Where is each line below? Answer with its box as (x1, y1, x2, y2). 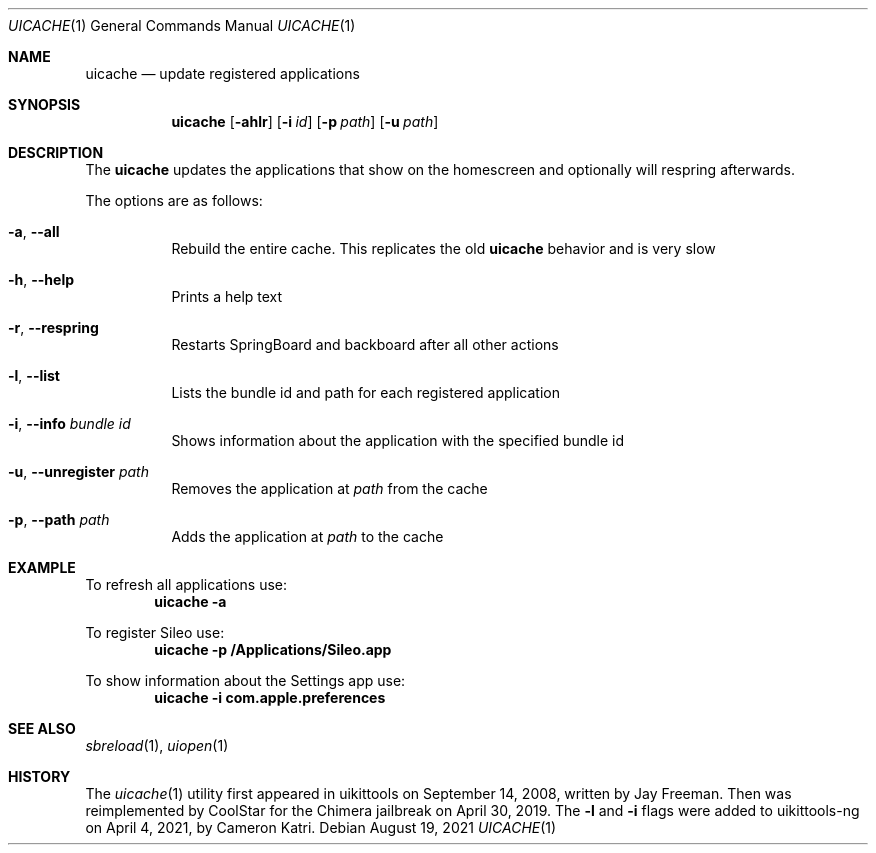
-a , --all (8, 223, 60, 240)
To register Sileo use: (85, 624, 225, 641)
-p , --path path (8, 511, 110, 528)
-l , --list (8, 367, 60, 384)
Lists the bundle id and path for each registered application (171, 384, 560, 401)
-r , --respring (8, 319, 99, 336)
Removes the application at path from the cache (171, 480, 488, 497)
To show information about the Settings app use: (85, 672, 406, 689)
